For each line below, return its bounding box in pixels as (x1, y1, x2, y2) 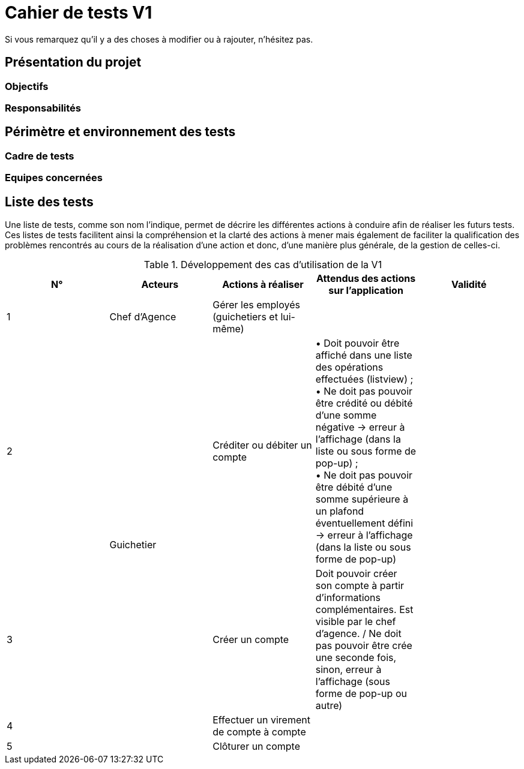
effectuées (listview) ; (315, 373, 414, 386)
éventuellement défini (315, 517, 414, 530)
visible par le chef (315, 615, 396, 628)
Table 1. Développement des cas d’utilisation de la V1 (143, 259, 382, 271)
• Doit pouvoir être (315, 337, 400, 350)
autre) (315, 699, 343, 712)
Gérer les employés (212, 299, 300, 311)
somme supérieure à (315, 493, 409, 506)
